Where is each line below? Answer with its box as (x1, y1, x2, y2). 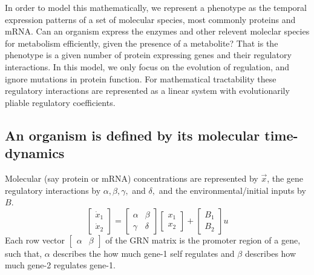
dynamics (5, 144, 65, 162)
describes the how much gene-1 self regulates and (53, 247, 235, 259)
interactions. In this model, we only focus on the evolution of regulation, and (5, 60, 290, 73)
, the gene (267, 171, 304, 184)
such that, (5, 247, 42, 259)
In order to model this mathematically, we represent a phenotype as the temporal (5, 1, 307, 13)
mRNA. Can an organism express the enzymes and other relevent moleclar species (5, 25, 310, 38)
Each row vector (5, 233, 65, 246)
